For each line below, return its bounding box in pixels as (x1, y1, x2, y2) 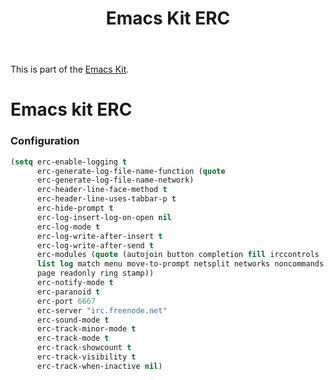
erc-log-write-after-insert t (36, 231, 163, 241)
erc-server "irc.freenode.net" (36, 305, 168, 316)
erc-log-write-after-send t (36, 240, 155, 251)
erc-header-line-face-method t (36, 185, 168, 195)
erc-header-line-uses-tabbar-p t (36, 194, 177, 204)
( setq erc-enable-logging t (10, 157, 128, 167)
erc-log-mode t (36, 222, 101, 232)
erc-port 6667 (36, 296, 97, 306)
